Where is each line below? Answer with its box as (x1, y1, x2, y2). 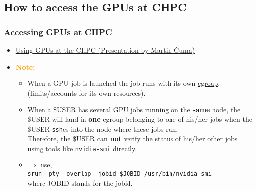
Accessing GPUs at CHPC (4, 25, 112, 38)
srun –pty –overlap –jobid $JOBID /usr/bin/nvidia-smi (27, 170, 212, 178)
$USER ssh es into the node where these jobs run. (27, 123, 178, 134)
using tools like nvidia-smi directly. (27, 143, 137, 153)
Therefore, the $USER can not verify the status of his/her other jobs (27, 133, 238, 144)
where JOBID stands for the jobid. (27, 177, 133, 188)
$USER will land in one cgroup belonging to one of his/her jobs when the (27, 114, 252, 124)
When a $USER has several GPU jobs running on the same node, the (27, 104, 241, 115)
